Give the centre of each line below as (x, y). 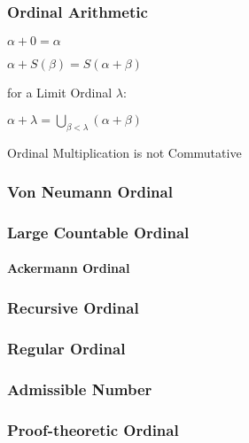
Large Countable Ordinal (98, 232)
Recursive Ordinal (73, 307)
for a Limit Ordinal (60, 93)
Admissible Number (80, 389)
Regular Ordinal (66, 348)
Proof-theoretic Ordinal (93, 429)
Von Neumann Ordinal (90, 192)
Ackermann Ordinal (69, 268)
